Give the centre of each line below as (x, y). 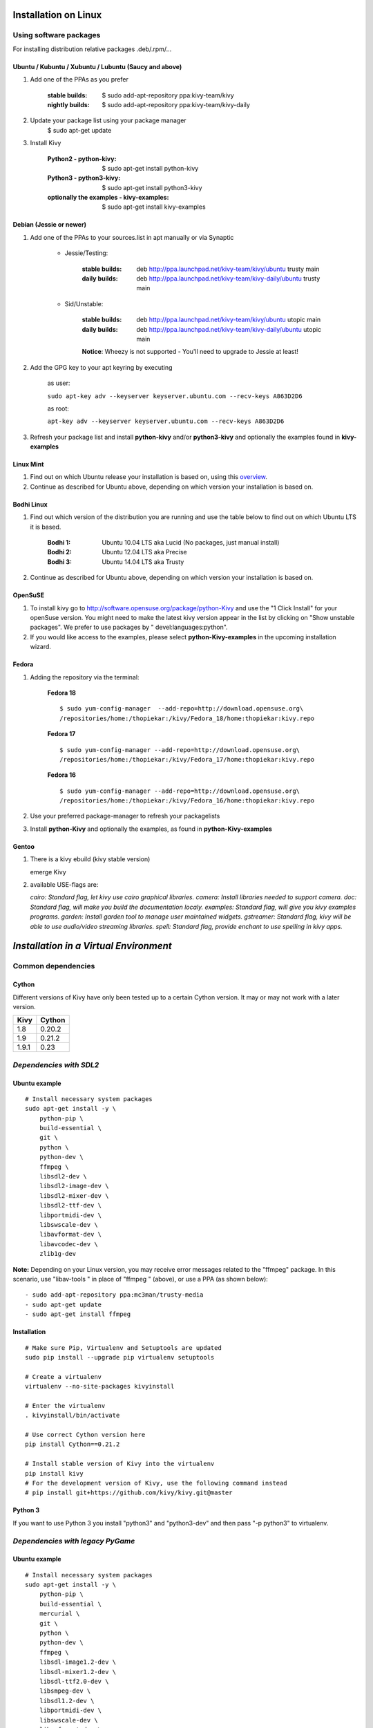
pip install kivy (54, 1473)
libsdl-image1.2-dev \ (78, 1662)
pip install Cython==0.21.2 (73, 1444)
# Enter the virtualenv (65, 1406)
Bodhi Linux (30, 504)
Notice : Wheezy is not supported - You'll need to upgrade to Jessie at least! (190, 352)
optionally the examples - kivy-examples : (108, 198)
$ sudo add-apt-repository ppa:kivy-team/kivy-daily (176, 104)
